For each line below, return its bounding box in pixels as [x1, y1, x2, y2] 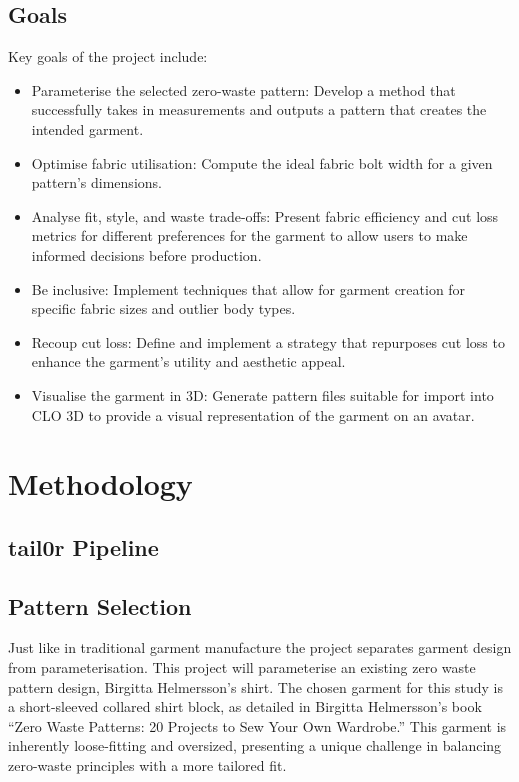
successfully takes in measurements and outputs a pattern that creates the [31, 99, 487, 120]
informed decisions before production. [31, 244, 262, 265]
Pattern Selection [8, 590, 192, 621]
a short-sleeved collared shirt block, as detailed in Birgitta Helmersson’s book [8, 696, 482, 717]
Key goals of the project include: [8, 46, 208, 67]
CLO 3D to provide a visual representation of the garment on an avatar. [31, 404, 475, 425]
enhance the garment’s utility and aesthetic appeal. [31, 351, 346, 372]
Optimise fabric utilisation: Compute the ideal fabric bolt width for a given [31, 152, 493, 173]
